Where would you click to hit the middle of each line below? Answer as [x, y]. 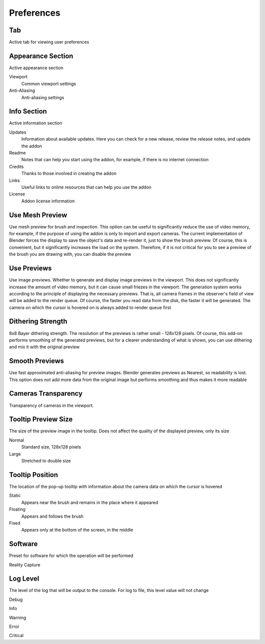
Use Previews [30, 268]
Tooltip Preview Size [41, 419]
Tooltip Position [34, 475]
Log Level [24, 579]
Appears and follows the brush [52, 516]
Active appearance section [36, 68]
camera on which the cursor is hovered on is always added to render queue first [90, 308]
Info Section [28, 111]
